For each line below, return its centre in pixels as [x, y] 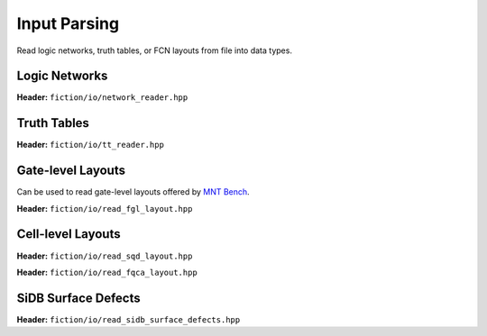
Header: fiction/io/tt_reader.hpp [90, 145]
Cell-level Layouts [69, 234]
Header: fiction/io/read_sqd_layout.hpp [105, 256]
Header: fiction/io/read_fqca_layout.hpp [107, 272]
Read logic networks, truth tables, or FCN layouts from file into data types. [155, 50]
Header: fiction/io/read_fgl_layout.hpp [105, 208]
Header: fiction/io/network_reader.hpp [102, 97]
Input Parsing [68, 23]
